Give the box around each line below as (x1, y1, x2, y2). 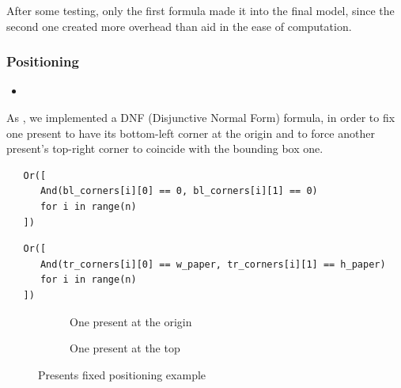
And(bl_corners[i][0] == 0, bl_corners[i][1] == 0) (40, 185, 318, 197)
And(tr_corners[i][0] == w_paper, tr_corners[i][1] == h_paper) (40, 258, 386, 270)
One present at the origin (70, 313, 192, 329)
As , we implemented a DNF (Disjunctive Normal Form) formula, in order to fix (6, 109, 395, 125)
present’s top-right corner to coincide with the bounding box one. (6, 140, 323, 157)
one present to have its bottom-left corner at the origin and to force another (6, 124, 375, 141)
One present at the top (70, 340, 180, 356)
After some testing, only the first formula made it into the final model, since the (6, 2, 395, 18)
